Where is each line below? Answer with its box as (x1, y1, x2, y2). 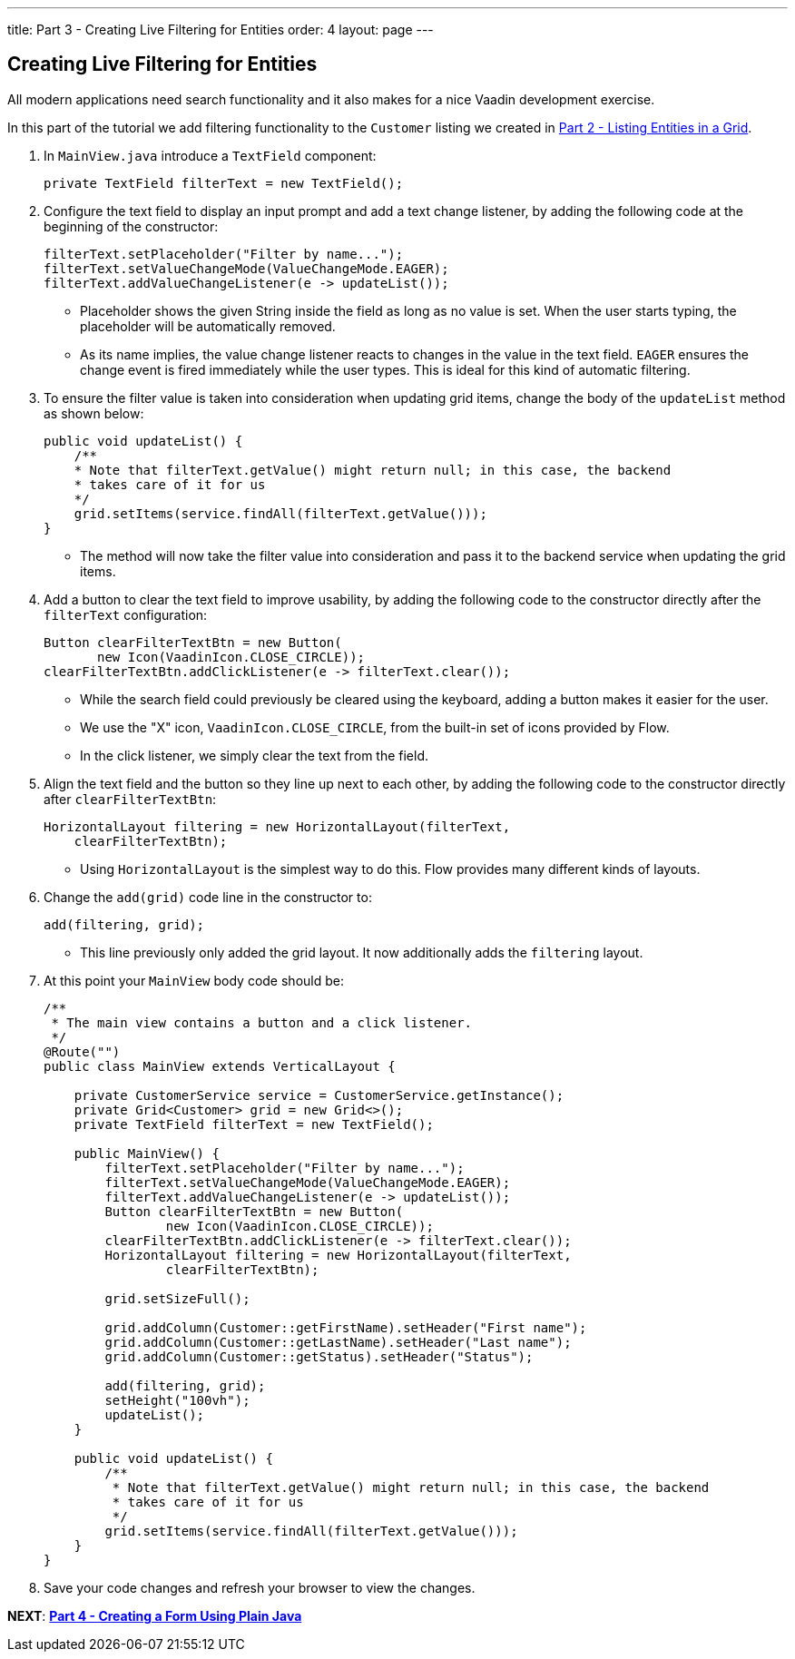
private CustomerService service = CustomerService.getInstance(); (74, 1087, 564, 1103)
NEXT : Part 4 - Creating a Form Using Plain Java (7, 1607, 302, 1624)
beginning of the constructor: (44, 218, 219, 234)
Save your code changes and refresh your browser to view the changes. (44, 1579, 476, 1595)
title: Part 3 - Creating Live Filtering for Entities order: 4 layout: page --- (7, 22, 434, 37)
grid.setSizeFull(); (104, 1291, 250, 1306)
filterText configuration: (44, 606, 208, 623)
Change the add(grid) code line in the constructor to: (44, 888, 372, 905)
